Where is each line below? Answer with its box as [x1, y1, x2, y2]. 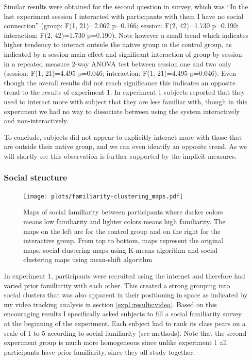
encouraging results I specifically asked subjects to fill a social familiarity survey [4, 309, 242, 319]
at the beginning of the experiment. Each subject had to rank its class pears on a [4, 318, 246, 328]
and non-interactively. [4, 115, 68, 126]
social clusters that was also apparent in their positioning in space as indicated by [4, 290, 248, 300]
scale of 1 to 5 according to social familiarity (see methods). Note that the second [4, 327, 247, 338]
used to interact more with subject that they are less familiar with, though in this [4, 96, 248, 106]
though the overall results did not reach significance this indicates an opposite [4, 77, 235, 87]
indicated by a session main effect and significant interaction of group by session [4, 49, 242, 59]
